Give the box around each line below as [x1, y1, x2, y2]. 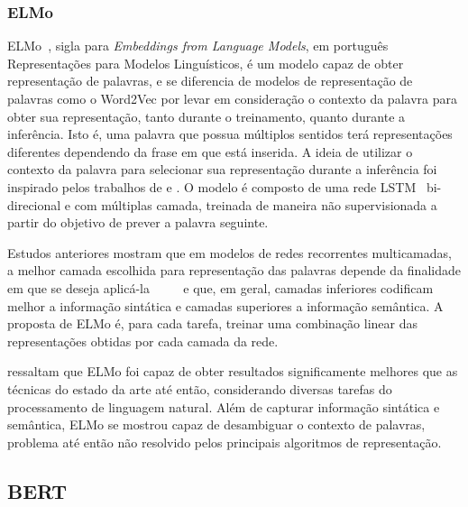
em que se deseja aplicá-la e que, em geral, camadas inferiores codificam [7, 278, 434, 297]
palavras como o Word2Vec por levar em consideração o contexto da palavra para [7, 89, 457, 107]
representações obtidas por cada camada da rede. [7, 331, 279, 350]
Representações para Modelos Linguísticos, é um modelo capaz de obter [7, 53, 404, 72]
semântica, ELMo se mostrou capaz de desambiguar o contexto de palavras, [7, 415, 426, 434]
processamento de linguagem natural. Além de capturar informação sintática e [7, 397, 440, 416]
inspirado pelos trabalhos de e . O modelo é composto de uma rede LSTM [7, 177, 417, 196]
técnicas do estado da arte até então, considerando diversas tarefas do [7, 379, 392, 398]
